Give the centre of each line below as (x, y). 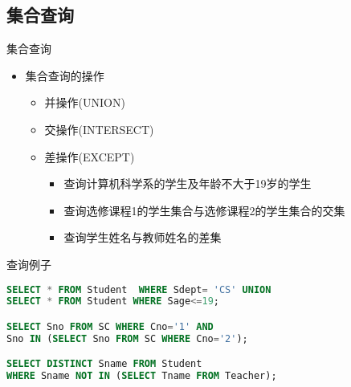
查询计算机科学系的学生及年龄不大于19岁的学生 (188, 183)
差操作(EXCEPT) (90, 156)
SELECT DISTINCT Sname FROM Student (104, 364)
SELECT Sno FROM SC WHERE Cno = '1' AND (110, 326)
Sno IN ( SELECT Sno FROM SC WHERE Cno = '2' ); (127, 338)
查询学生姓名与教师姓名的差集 (143, 237)
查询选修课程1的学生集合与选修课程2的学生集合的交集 (204, 210)
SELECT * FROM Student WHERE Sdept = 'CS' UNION (139, 289)
